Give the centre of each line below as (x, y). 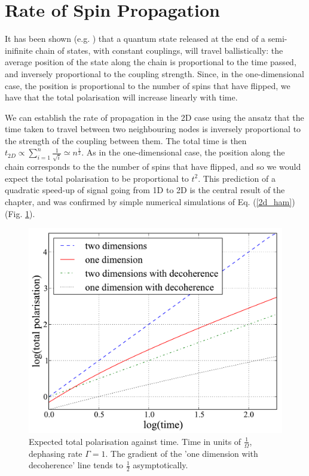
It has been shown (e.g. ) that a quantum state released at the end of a (135, 39)
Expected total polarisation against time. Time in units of (135, 441)
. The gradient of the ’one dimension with (182, 453)
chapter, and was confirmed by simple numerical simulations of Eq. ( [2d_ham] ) (150, 201)
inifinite (19, 50)
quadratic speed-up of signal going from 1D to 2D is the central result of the (145, 190)
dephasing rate (56, 453)
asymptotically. (160, 465)
